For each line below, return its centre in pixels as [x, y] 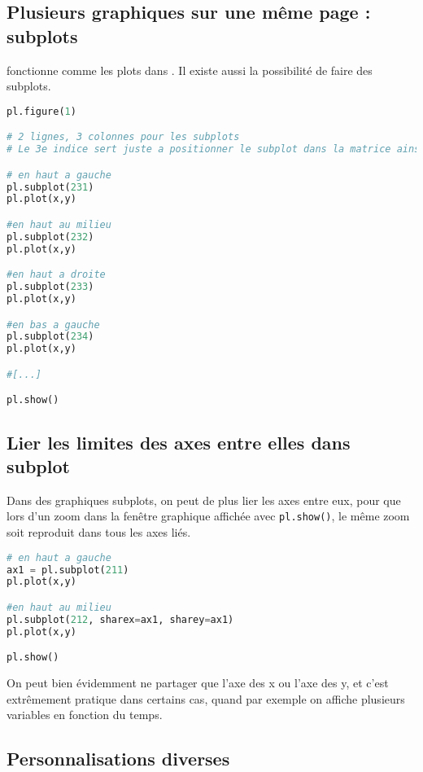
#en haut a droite [56, 275]
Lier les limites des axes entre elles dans [179, 442]
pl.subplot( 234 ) [50, 337]
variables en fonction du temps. [85, 715]
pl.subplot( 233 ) [50, 287]
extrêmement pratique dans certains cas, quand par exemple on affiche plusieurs [206, 698]
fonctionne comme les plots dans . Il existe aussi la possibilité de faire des [190, 70]
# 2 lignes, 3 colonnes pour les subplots [123, 137]
